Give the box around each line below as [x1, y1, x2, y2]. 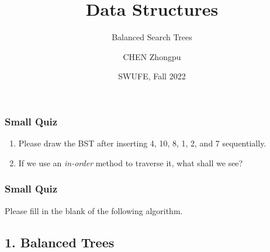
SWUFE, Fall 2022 [118, 70, 186, 82]
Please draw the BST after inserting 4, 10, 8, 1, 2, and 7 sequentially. [18, 137, 266, 149]
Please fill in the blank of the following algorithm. [5, 204, 183, 216]
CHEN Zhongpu [123, 50, 181, 62]
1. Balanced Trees [5, 233, 115, 251]
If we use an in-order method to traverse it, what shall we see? [18, 156, 243, 169]
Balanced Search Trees [112, 31, 192, 43]
